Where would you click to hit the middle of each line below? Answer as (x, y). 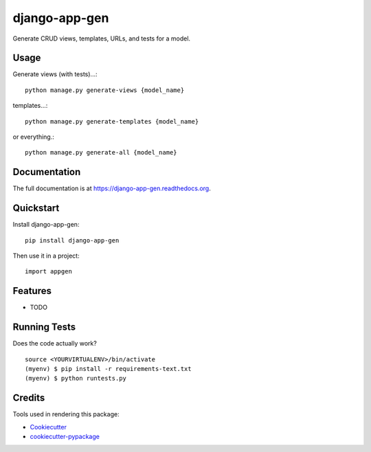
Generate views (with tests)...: (55, 74)
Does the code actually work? (55, 343)
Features (32, 291)
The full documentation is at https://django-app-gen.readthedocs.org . (112, 188)
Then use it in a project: (46, 256)
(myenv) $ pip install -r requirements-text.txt (108, 369)
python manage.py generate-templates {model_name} (112, 121)
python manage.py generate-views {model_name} (105, 90)
